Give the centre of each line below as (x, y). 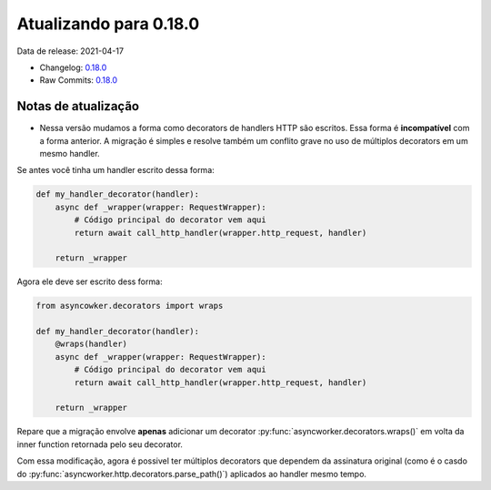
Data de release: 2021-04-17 (70, 51)
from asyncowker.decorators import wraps (130, 306)
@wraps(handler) (91, 344)
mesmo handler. (70, 154)
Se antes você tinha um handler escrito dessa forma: (116, 170)
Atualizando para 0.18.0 (108, 24)
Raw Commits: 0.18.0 (79, 80)
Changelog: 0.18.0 (73, 67)
